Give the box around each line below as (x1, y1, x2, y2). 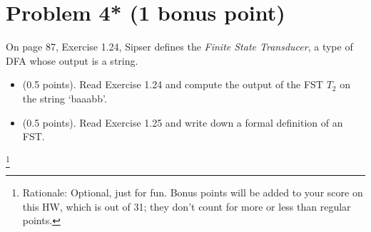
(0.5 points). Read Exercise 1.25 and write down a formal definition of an (22, 115, 343, 130)
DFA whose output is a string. (6, 53, 138, 68)
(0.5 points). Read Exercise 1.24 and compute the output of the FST (22, 77, 323, 92)
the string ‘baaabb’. (22, 90, 107, 105)
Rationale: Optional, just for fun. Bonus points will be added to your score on (22, 185, 363, 200)
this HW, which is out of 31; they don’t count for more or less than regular (22, 199, 351, 213)
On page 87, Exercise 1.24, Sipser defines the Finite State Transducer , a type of (6, 39, 353, 54)
